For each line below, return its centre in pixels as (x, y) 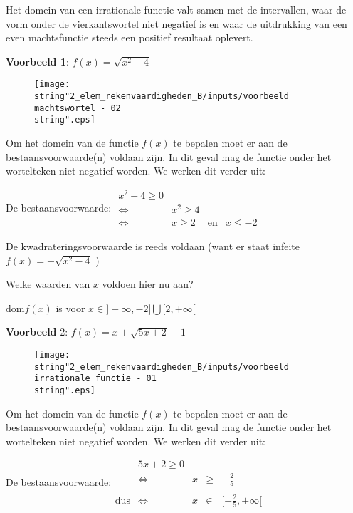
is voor (70, 307)
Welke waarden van (48, 284)
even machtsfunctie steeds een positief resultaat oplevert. (130, 37)
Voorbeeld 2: (37, 332)
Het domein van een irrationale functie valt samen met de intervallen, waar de (176, 9)
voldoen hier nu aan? (148, 284)
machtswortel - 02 (78, 108)
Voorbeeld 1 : (37, 61)
